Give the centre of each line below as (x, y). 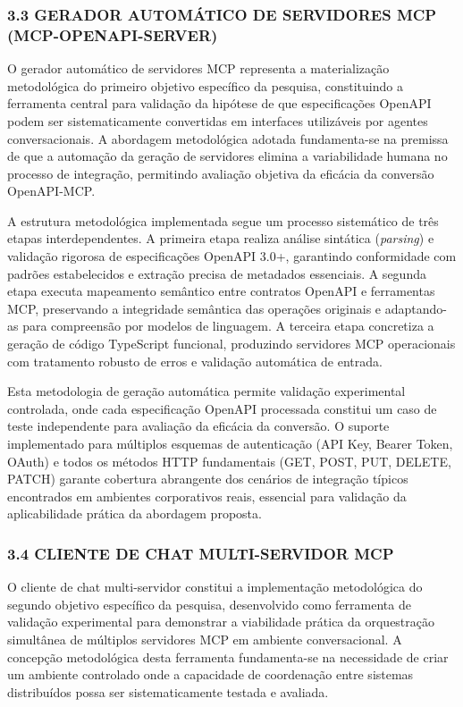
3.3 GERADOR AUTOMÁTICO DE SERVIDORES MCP (222, 14)
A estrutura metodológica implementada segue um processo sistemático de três (223, 220)
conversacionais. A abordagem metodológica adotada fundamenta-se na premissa (228, 138)
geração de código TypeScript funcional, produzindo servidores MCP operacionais (231, 344)
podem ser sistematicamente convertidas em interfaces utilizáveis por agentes (218, 120)
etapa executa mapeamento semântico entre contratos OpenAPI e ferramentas (221, 291)
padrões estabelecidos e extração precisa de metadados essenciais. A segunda (217, 273)
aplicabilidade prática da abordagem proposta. (135, 513)
